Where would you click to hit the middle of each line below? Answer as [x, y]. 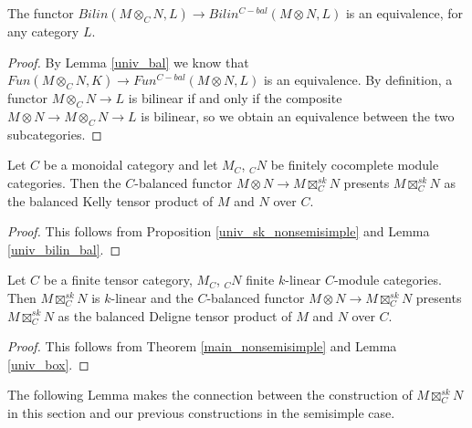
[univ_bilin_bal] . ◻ [64, 249]
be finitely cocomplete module [355, 165]
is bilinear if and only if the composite [235, 98]
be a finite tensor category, [118, 280]
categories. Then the [64, 182]
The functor [41, 13]
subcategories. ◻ [55, 134]
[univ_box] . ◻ [48, 364]
